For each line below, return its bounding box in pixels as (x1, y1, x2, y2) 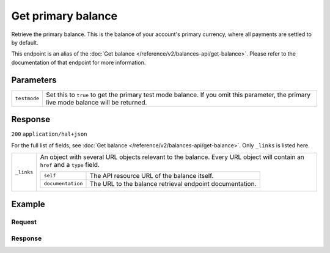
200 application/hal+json (11, 131, 87, 137)
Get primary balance (11, 9, 118, 23)
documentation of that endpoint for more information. (11, 59, 146, 66)
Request (11, 218, 37, 226)
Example (11, 199, 45, 210)
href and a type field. (40, 160, 100, 169)
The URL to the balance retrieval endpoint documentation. (89, 179, 257, 188)
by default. (11, 38, 39, 46)
